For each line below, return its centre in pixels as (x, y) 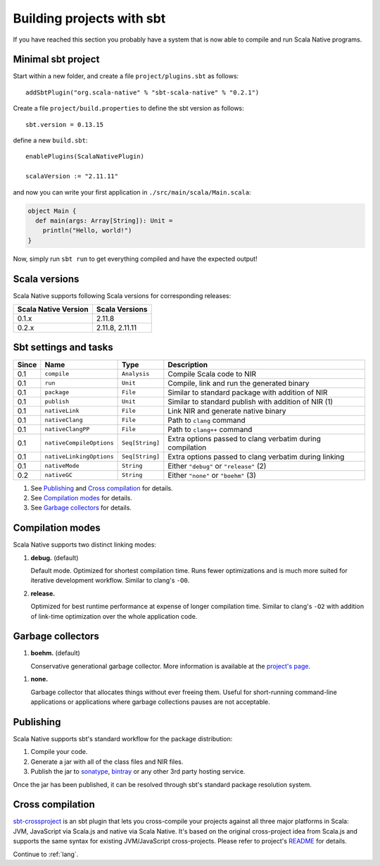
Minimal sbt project (56, 60)
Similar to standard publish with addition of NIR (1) (251, 402)
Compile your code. (59, 752)
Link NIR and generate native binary (227, 411)
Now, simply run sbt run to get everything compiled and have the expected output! (135, 259)
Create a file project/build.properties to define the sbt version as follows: (128, 109)
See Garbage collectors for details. (81, 508)
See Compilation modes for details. (82, 497)
